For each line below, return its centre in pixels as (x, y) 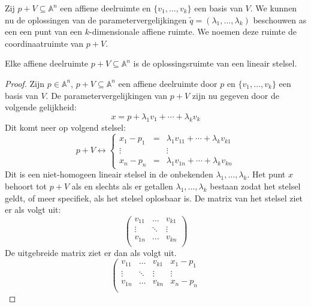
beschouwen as (280, 19)
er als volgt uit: (33, 210)
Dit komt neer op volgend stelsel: (65, 127)
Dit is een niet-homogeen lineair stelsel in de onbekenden (109, 174)
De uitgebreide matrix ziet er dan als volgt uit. (91, 252)
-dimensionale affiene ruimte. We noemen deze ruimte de (193, 31)
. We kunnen (274, 8)
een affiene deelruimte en (105, 8)
